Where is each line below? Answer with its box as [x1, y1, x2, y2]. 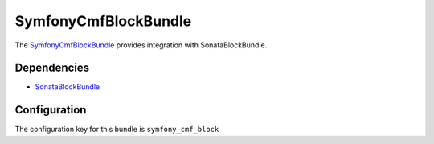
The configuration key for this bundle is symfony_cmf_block [14, 125, 219, 134]
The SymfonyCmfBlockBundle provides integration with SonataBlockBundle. [14, 40, 268, 50]
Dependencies [14, 61, 90, 75]
